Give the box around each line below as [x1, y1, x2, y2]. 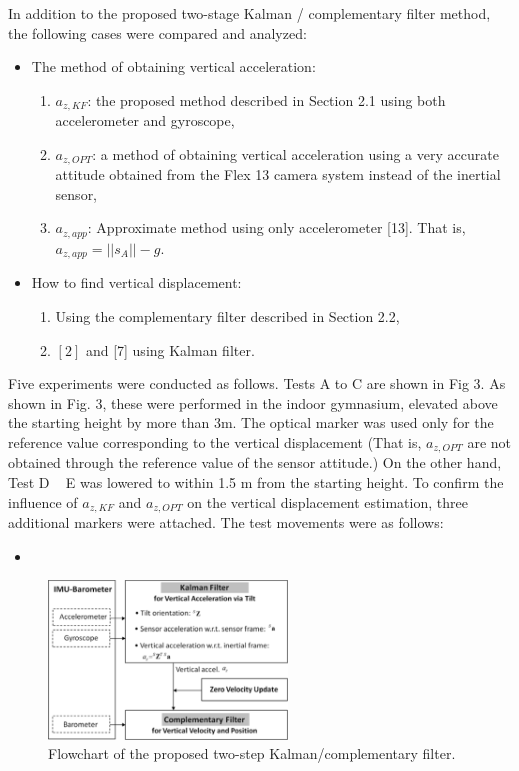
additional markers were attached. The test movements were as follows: [8, 512, 444, 533]
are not [467, 431, 511, 452]
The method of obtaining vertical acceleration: [31, 56, 316, 77]
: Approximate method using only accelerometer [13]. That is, [87, 217, 466, 238]
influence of [8, 491, 78, 512]
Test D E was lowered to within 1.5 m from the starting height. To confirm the [8, 471, 504, 492]
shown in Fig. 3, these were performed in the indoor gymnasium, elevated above [8, 392, 498, 413]
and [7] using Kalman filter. [85, 339, 255, 360]
